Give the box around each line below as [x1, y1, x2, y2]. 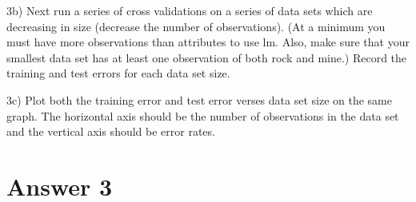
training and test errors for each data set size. [6, 65, 230, 81]
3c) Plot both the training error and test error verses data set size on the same [6, 91, 392, 108]
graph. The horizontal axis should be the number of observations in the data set [6, 107, 399, 124]
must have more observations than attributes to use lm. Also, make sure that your [6, 34, 410, 50]
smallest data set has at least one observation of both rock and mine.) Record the [6, 49, 407, 65]
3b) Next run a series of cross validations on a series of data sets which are [6, 2, 373, 18]
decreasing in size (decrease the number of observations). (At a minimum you [6, 18, 386, 34]
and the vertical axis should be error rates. [6, 123, 215, 140]
